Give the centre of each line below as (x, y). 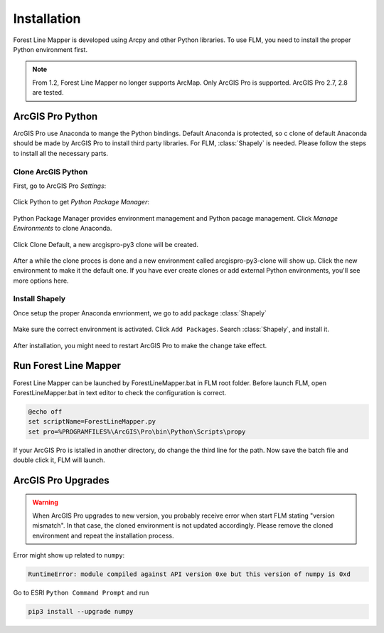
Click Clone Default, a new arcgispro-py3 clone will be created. (106, 244)
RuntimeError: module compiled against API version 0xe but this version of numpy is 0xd (190, 574)
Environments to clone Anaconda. (63, 229)
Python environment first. (50, 49)
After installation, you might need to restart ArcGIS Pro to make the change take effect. (140, 345)
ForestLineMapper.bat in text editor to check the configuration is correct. (120, 392)
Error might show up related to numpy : (69, 555)
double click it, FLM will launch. (59, 460)
